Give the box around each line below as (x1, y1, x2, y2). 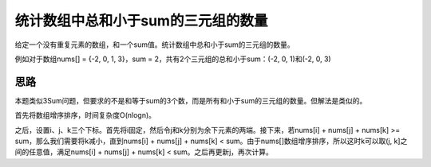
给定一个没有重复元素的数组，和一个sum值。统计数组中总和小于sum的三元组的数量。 (14, 40, 295, 49)
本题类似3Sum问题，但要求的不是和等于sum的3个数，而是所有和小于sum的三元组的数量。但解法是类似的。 (14, 95, 367, 105)
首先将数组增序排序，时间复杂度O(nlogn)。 (14, 111, 156, 120)
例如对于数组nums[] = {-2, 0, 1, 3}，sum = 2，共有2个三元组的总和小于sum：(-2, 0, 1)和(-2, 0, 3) (14, 54, 331, 64)
